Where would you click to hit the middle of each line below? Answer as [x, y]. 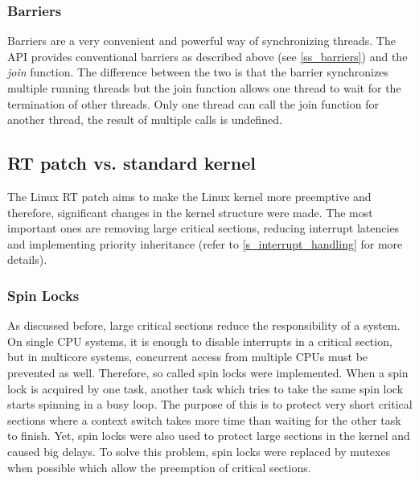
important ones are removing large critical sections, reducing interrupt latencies [203, 228]
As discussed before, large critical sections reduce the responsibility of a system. [204, 325]
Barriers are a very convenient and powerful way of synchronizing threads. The [201, 41]
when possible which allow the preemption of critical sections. [159, 467]
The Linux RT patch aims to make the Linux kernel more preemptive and [189, 196]
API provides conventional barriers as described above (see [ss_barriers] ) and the [207, 56]
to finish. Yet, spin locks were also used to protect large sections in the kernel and [209, 436]
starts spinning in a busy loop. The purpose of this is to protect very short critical [210, 404]
